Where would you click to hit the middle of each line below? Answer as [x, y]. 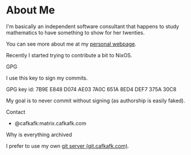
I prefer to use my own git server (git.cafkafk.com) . [68, 146]
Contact [16, 112]
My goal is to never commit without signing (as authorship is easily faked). [96, 101]
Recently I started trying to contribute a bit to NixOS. [69, 55]
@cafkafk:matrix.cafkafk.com [50, 123]
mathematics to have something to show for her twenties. [76, 32]
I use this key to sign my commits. [47, 78]
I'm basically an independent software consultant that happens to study [93, 26]
